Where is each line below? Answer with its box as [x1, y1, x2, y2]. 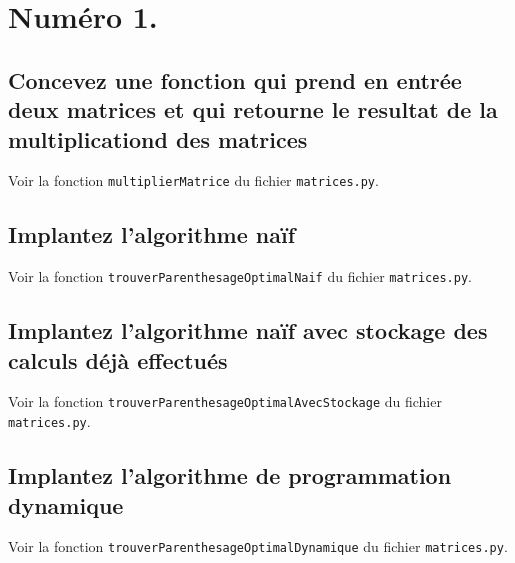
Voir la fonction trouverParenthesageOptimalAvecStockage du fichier [8, 391, 442, 412]
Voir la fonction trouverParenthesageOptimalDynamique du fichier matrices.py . [8, 536, 508, 557]
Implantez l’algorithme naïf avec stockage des [8, 315, 488, 346]
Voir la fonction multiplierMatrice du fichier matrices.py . [8, 170, 379, 191]
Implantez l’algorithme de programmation [8, 460, 452, 491]
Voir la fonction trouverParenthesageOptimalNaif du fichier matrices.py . [8, 266, 472, 287]
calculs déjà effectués [8, 344, 228, 375]
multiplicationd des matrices [8, 123, 308, 154]
